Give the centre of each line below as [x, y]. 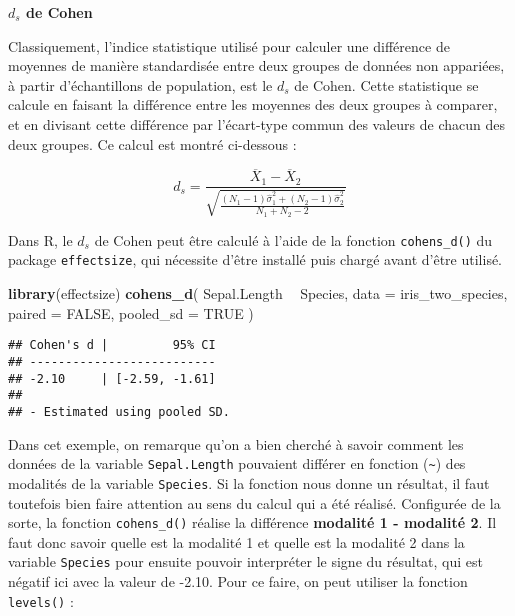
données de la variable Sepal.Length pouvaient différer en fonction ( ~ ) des [237, 463]
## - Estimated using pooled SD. [119, 411]
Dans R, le [40, 239]
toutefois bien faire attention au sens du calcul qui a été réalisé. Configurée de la [254, 502]
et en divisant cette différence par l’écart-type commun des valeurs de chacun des [256, 123]
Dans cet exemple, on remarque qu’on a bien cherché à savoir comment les [236, 443]
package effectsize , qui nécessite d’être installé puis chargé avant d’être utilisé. [255, 259]
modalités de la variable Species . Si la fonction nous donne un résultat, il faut [249, 482]
